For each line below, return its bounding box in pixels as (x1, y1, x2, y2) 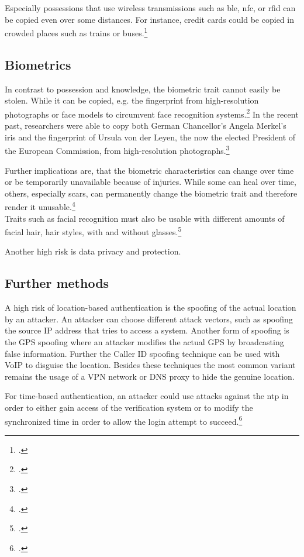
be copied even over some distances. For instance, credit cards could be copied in (5, 13, 294, 25)
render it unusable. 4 (5, 199, 75, 212)
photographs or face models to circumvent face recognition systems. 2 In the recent (5, 106, 299, 120)
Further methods (5, 274, 109, 292)
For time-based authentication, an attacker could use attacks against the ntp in (5, 390, 289, 402)
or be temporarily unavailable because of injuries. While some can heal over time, (5, 176, 296, 188)
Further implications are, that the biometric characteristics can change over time (5, 164, 294, 176)
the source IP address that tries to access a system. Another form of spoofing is (5, 324, 289, 336)
